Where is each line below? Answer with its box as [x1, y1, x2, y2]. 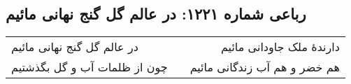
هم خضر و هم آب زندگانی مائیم [189, 59, 340, 76]
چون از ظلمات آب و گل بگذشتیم [11, 59, 168, 76]
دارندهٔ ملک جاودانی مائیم [220, 38, 340, 55]
